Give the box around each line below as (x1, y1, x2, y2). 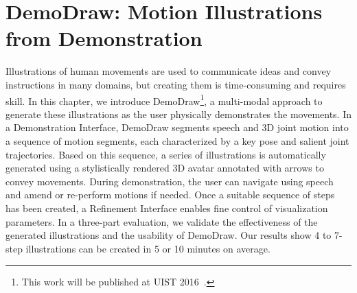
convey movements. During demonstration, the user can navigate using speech (5, 174, 334, 188)
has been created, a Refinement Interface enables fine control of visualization (5, 200, 328, 215)
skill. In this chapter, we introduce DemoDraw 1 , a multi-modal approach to (5, 91, 323, 108)
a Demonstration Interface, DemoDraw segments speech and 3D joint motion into (5, 120, 349, 134)
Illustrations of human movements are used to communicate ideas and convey (5, 64, 332, 78)
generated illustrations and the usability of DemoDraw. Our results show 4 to (5, 228, 332, 242)
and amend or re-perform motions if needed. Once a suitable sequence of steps (5, 187, 335, 202)
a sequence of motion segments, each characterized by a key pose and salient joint (5, 133, 349, 148)
